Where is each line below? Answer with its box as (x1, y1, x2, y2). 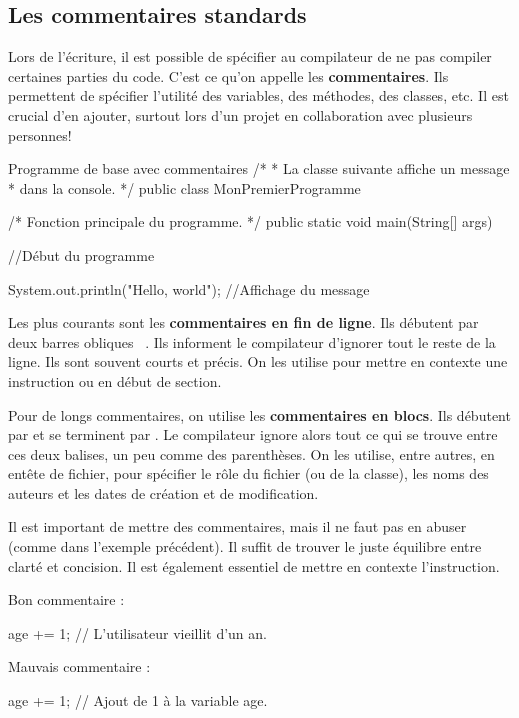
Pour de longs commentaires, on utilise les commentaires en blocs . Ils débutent (8, 404, 511, 425)
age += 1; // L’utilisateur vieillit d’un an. (8, 622, 267, 643)
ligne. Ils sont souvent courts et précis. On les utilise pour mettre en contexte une (8, 351, 508, 372)
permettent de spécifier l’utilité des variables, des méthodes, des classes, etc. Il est (8, 85, 509, 106)
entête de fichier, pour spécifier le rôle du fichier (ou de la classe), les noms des (8, 463, 489, 484)
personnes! (8, 124, 72, 145)
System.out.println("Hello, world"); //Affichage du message (8, 278, 370, 299)
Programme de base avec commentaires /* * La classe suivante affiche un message (8, 158, 510, 179)
